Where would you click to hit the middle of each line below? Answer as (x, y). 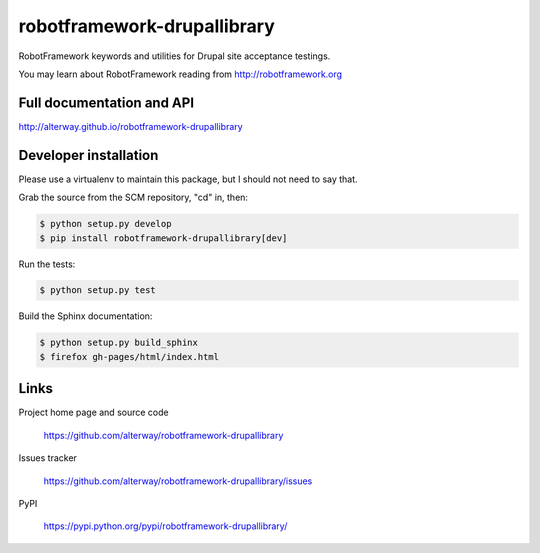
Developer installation (88, 155)
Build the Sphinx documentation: (85, 316)
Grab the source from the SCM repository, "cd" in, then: (133, 197)
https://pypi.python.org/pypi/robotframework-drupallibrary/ (165, 526)
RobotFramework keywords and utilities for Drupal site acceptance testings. (174, 56)
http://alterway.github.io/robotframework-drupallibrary (131, 126)
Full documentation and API (106, 102)
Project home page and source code (93, 412)
